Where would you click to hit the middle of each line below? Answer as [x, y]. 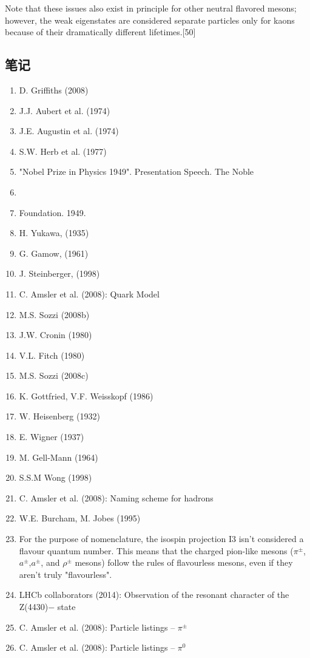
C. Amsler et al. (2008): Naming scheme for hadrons [116, 497]
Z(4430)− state [47, 607]
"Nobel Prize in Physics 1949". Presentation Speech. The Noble [136, 171]
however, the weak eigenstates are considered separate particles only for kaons [150, 20]
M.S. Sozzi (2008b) [54, 314]
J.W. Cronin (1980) [56, 335]
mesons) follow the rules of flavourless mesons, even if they [184, 562]
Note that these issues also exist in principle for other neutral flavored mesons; [151, 8]
